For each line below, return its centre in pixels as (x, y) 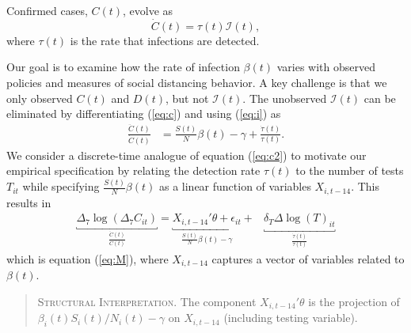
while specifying (61, 186)
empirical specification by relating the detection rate (133, 170)
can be (380, 98)
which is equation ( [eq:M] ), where (88, 258)
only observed (40, 98)
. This (365, 186)
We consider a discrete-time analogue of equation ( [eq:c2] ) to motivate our (186, 155)
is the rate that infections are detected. (165, 40)
